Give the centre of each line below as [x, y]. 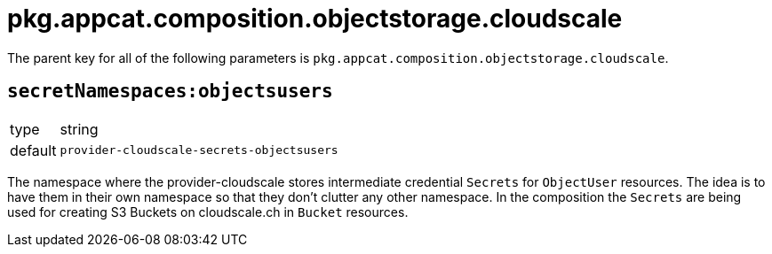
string [79, 129]
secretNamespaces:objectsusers [170, 92]
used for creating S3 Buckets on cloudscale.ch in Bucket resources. [208, 212]
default [33, 150]
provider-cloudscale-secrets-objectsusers [199, 150]
